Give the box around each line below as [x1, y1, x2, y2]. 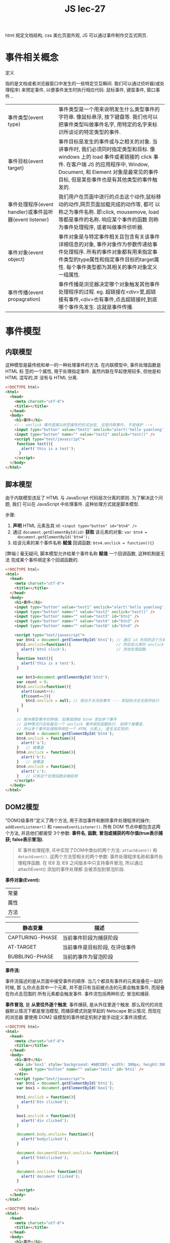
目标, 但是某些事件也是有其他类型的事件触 [58, 176, 158, 183]
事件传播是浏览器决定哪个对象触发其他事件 [58, 281, 160, 288]
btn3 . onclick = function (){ [16, 684, 71, 689]
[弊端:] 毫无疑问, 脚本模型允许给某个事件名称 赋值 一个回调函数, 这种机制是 [5, 550, 161, 556]
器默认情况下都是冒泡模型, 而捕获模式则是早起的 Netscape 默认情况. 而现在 [5, 1008, 162, 1014]
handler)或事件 [8, 208, 44, 216]
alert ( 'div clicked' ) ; [21, 1118, 69, 1123]
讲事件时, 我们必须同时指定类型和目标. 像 [58, 146, 155, 153]
